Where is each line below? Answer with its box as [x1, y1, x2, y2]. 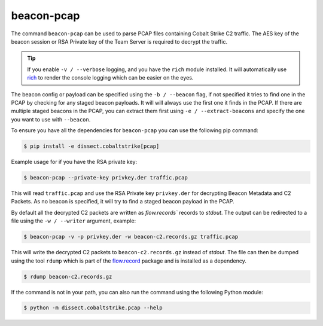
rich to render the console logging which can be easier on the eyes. [27, 74, 194, 81]
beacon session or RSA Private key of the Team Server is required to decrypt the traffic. [11, 38, 227, 45]
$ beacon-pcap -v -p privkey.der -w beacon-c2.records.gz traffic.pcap [23, 233, 239, 240]
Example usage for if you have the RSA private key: [11, 159, 138, 166]
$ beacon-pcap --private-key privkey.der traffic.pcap [23, 174, 188, 181]
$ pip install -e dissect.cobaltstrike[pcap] [23, 143, 160, 150]
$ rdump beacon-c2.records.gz [23, 273, 112, 280]
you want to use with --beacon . [11, 115, 91, 123]
